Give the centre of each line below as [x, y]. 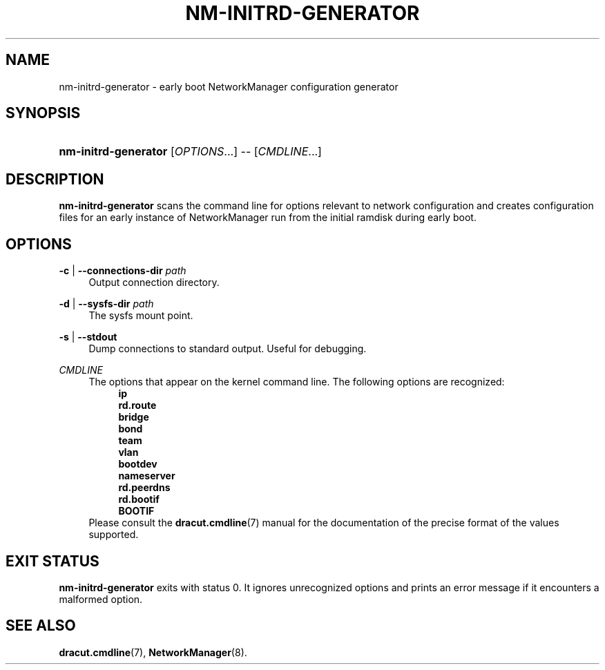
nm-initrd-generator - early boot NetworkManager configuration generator [229, 86]
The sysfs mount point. [141, 316]
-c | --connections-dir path [123, 271]
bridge [134, 417]
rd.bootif [139, 499]
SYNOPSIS [43, 113]
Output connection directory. [154, 283]
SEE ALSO [41, 626]
